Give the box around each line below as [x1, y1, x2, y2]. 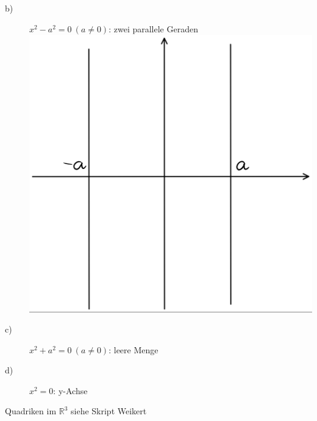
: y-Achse [53, 384, 88, 397]
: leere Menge [109, 343, 158, 356]
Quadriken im [5, 405, 57, 417]
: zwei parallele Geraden [109, 22, 198, 35]
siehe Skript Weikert [71, 405, 147, 417]
